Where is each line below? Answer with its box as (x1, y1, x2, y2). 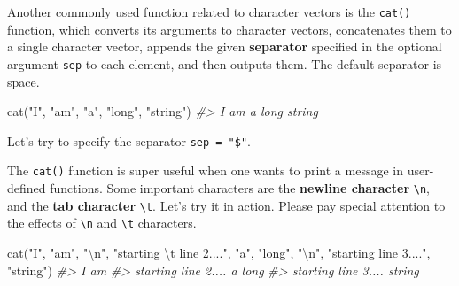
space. (7, 72, 40, 90)
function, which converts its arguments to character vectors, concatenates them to (7, 19, 452, 38)
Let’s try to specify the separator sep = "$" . (7, 131, 251, 150)
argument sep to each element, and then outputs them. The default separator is (7, 54, 442, 73)
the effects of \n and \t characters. (7, 213, 197, 232)
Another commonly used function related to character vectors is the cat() (7, 3, 411, 20)
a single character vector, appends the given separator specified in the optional (7, 37, 442, 56)
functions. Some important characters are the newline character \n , (50, 179, 430, 197)
